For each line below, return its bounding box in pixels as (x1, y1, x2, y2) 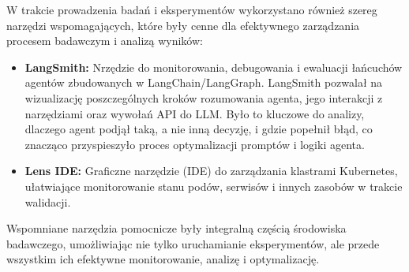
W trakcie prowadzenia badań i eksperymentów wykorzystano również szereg (6, 2, 377, 17)
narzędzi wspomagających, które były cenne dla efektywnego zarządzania (6, 17, 360, 33)
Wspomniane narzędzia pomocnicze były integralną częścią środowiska (6, 220, 347, 237)
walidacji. (24, 193, 71, 210)
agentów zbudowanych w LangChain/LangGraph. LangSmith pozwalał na (24, 74, 383, 91)
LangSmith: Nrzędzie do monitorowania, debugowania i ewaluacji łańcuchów (24, 58, 403, 75)
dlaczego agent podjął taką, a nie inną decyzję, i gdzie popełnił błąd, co (24, 121, 373, 137)
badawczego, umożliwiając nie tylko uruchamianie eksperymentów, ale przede (6, 235, 380, 252)
